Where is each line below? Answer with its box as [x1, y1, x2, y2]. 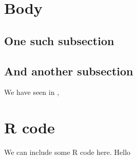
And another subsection [4, 63, 133, 78]
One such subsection [4, 32, 114, 48]
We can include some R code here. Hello [4, 147, 131, 157]
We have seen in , [4, 87, 60, 97]
